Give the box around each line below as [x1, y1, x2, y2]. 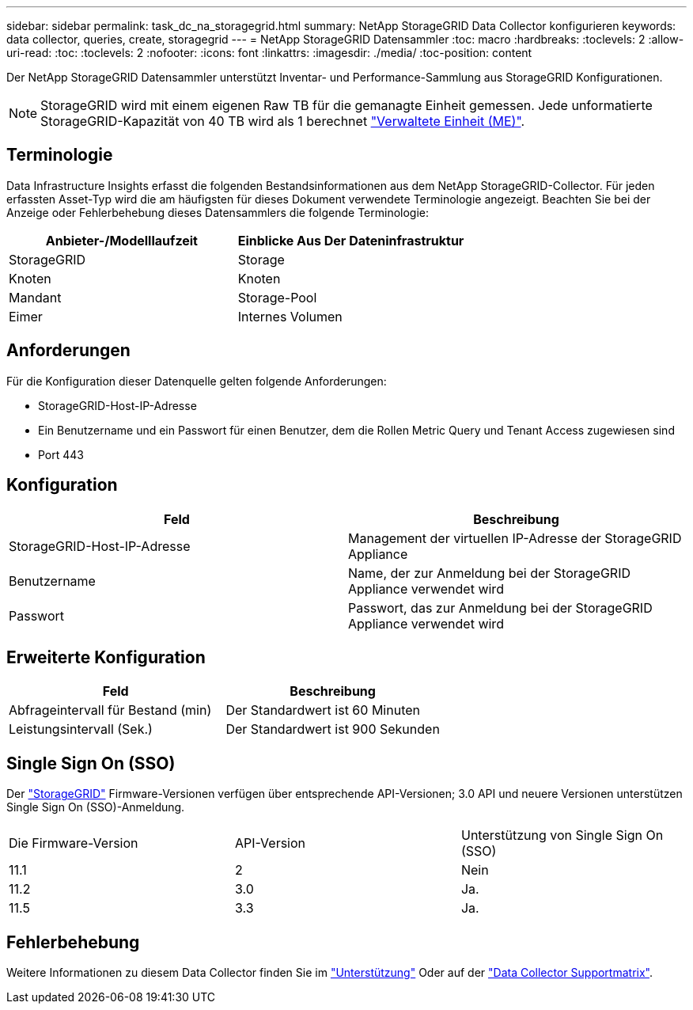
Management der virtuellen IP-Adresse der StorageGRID [348, 530, 682, 546]
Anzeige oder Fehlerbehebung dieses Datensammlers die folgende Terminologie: [6, 205, 430, 219]
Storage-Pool [237, 289, 317, 306]
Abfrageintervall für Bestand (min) [9, 702, 212, 719]
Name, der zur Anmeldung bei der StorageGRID [348, 564, 631, 581]
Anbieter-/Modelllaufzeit [45, 232, 198, 249]
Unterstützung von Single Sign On [460, 827, 664, 844]
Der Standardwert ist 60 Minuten [225, 702, 420, 719]
